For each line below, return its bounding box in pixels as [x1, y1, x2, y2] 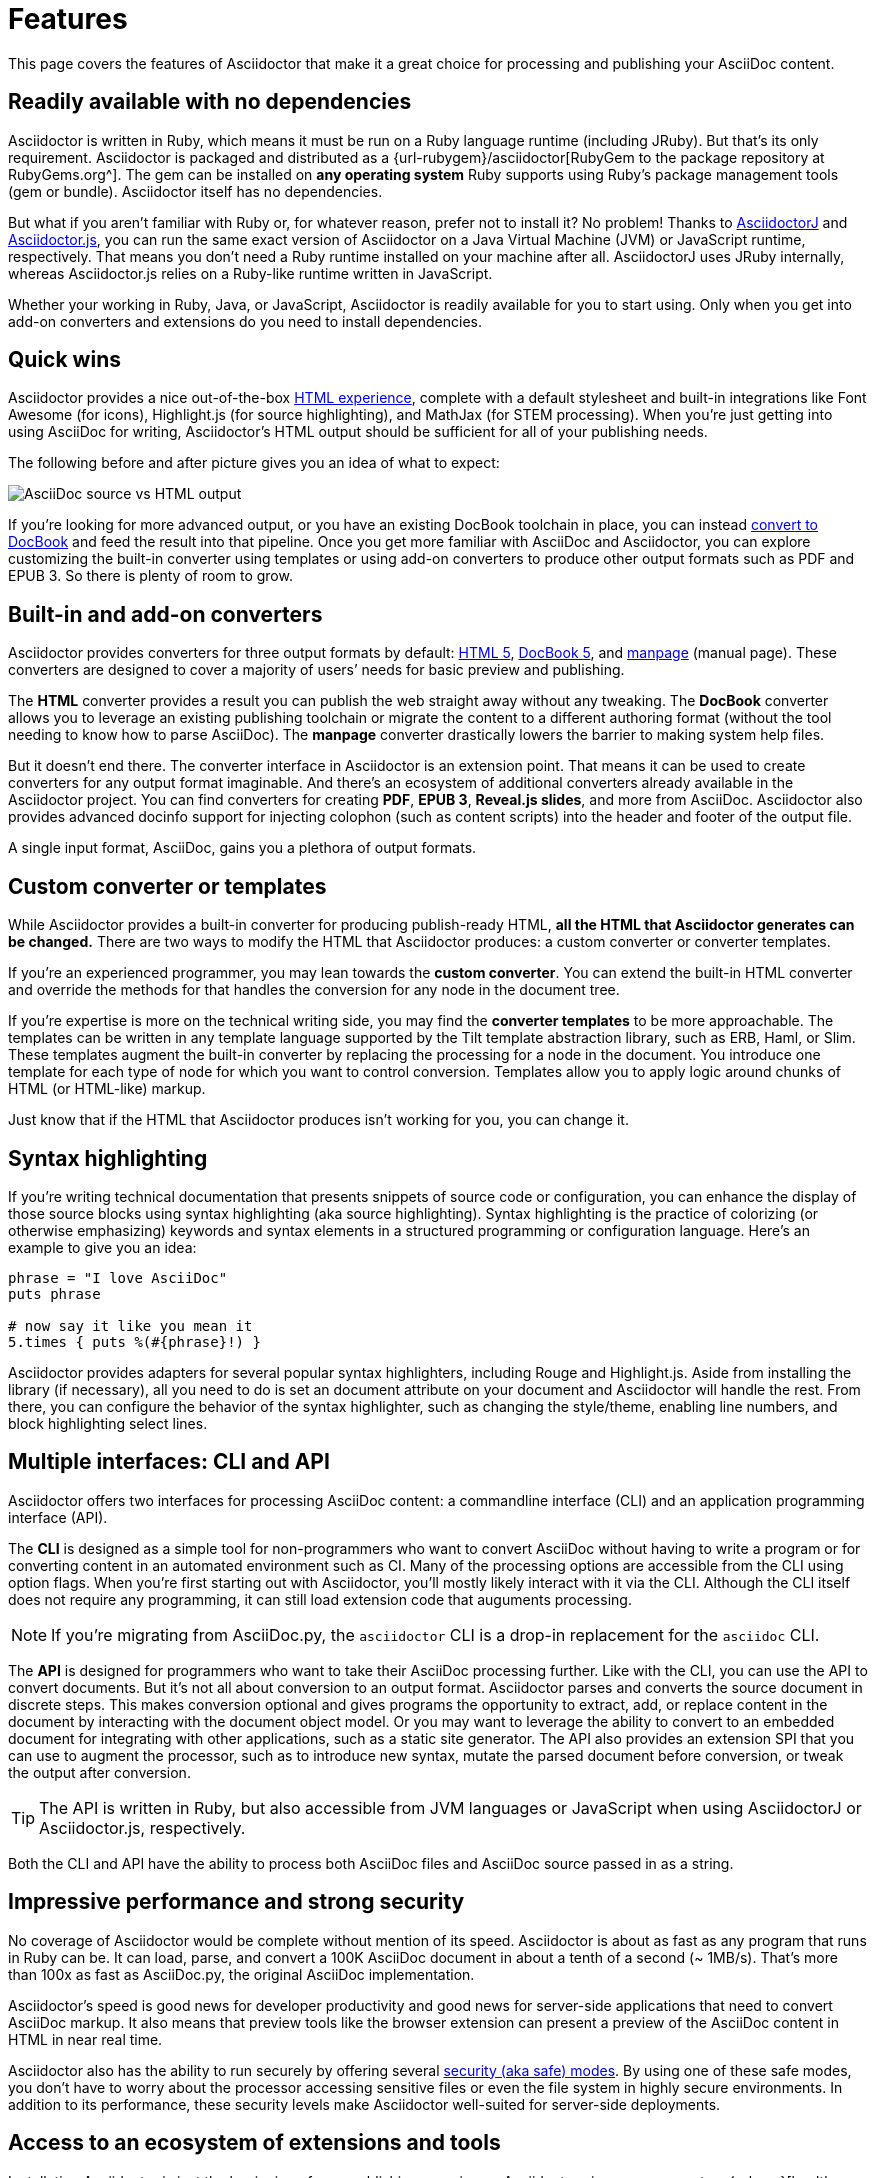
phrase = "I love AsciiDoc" [8, 1269, 228, 1286]
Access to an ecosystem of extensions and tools [8, 2130, 501, 2156]
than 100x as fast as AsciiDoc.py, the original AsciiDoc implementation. [8, 1965, 475, 1983]
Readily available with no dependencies [8, 89, 412, 115]
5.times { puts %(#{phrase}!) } [8, 1333, 261, 1350]
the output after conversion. [8, 1763, 191, 1781]
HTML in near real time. [8, 2030, 163, 2048]
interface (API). [8, 1508, 108, 1526]
